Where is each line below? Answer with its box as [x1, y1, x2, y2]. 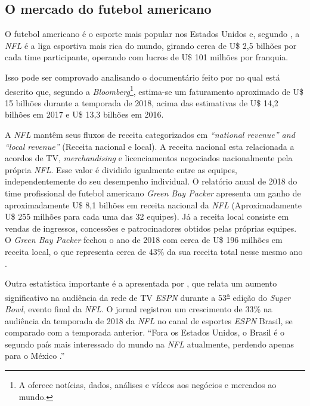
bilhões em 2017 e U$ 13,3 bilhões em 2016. [5, 108, 164, 121]
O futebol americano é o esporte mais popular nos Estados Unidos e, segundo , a [5, 27, 300, 40]
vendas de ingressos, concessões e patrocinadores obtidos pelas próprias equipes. [5, 222, 297, 234]
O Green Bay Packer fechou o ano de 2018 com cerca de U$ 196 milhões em [5, 233, 283, 246]
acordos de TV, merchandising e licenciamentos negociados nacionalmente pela [5, 152, 293, 164]
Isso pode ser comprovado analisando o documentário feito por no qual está [5, 70, 280, 83]
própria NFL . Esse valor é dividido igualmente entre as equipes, [5, 163, 237, 176]
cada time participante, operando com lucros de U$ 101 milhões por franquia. [5, 51, 289, 63]
